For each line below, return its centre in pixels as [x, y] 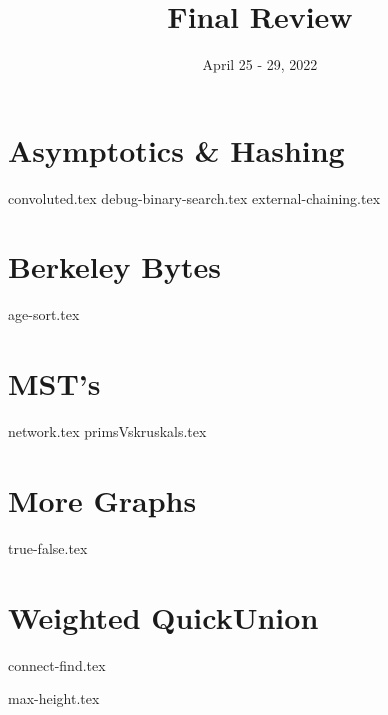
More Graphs [102, 499]
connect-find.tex [57, 664]
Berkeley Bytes [115, 266]
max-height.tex [54, 698]
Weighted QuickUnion [163, 616]
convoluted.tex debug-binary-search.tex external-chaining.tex [194, 197]
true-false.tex [48, 547]
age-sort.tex [44, 314]
